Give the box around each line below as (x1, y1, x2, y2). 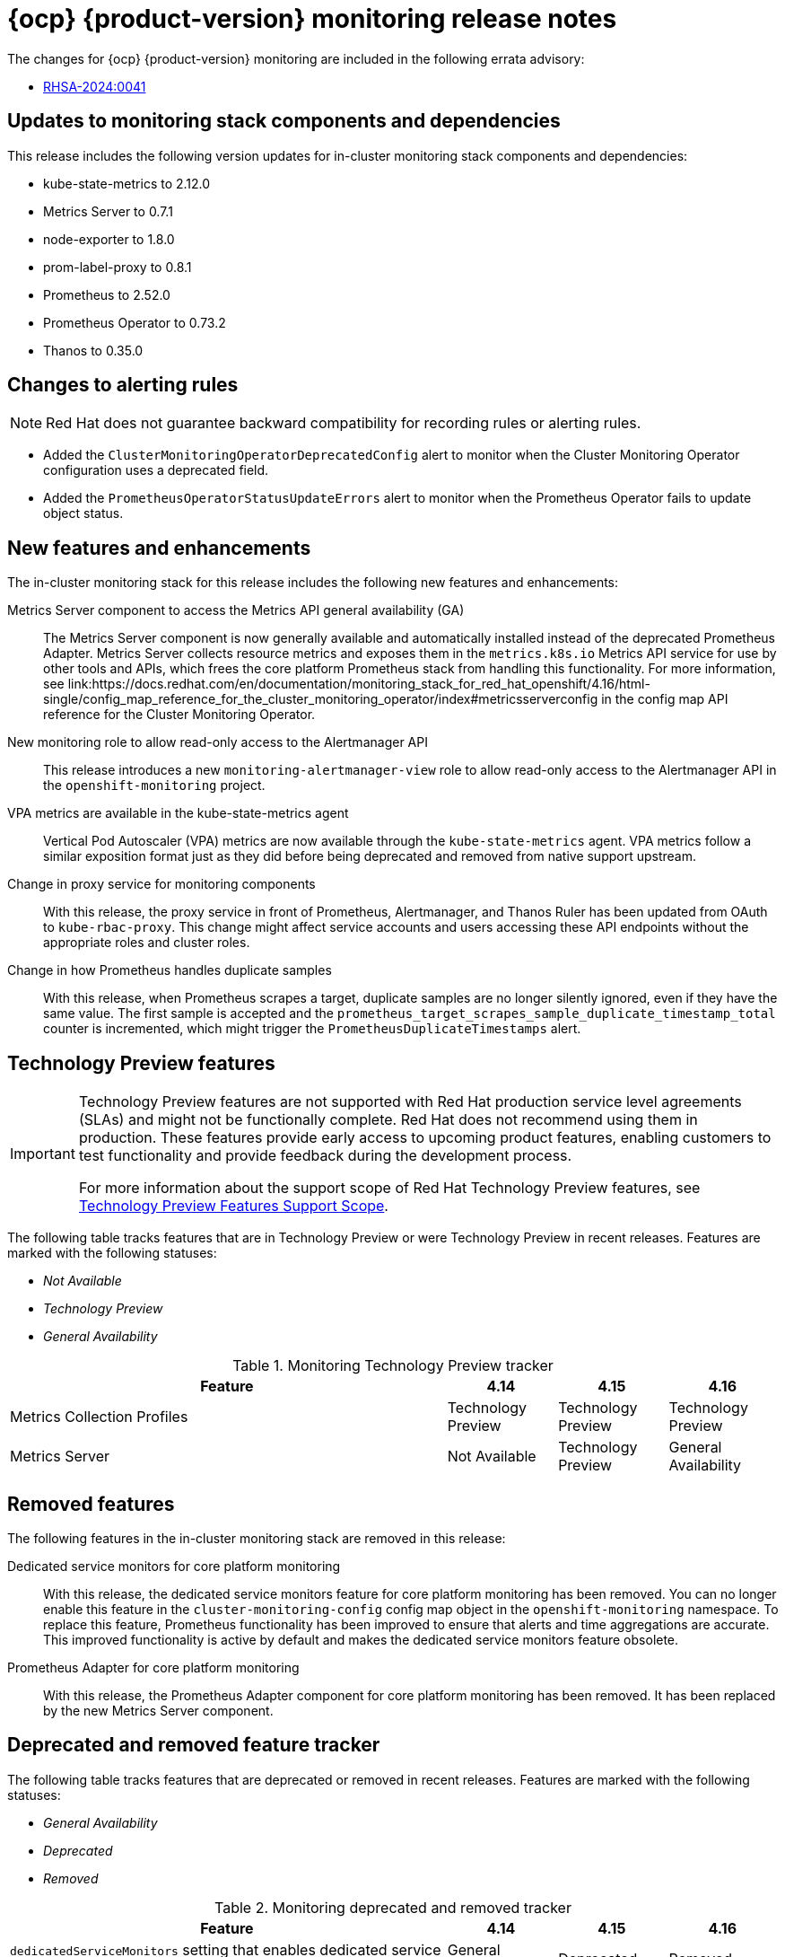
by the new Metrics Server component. (43, 1702, 274, 1718)
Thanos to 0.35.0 (43, 342, 144, 358)
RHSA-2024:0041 (43, 78, 146, 94)
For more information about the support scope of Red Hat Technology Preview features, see (78, 1179, 701, 1198)
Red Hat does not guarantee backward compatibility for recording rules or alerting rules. (46, 414, 641, 433)
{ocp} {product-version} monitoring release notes (7, 4, 617, 34)
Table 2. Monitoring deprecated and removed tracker (214, 1898, 571, 1917)
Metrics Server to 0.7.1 (43, 203, 173, 219)
